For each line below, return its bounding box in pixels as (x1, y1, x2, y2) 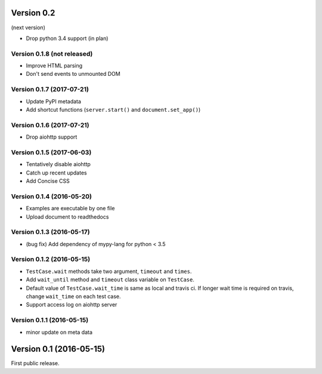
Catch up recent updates (26, 169, 87, 176)
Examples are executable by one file (26, 205, 115, 212)
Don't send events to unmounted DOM (26, 70, 120, 78)
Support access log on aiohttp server (26, 301, 117, 308)
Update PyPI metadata (26, 97, 82, 105)
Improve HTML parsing (26, 62, 83, 69)
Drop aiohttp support (26, 133, 78, 140)
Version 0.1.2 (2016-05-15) (11, 255, 91, 263)
